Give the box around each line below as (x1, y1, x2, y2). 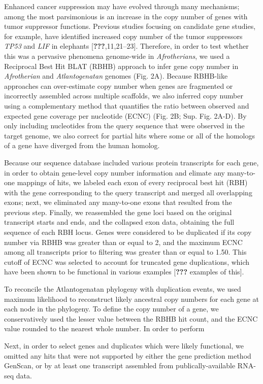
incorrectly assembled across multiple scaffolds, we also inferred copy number (4, 90, 243, 101)
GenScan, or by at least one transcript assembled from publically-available (4, 360, 236, 371)
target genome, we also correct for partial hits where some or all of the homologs (4, 130, 255, 141)
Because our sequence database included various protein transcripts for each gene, (4, 157, 259, 167)
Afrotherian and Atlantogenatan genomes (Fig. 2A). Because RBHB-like (4, 71, 228, 81)
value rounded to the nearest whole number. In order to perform (4, 323, 205, 334)
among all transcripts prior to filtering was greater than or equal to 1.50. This (4, 247, 247, 257)
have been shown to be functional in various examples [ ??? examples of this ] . (4, 266, 244, 277)
